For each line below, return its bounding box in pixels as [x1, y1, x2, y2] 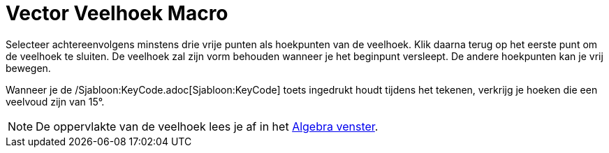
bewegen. [6, 61, 51, 74]
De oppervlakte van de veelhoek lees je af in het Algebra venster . [36, 119, 379, 133]
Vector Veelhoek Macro [6, 1, 228, 25]
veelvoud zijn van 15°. [6, 95, 105, 108]
